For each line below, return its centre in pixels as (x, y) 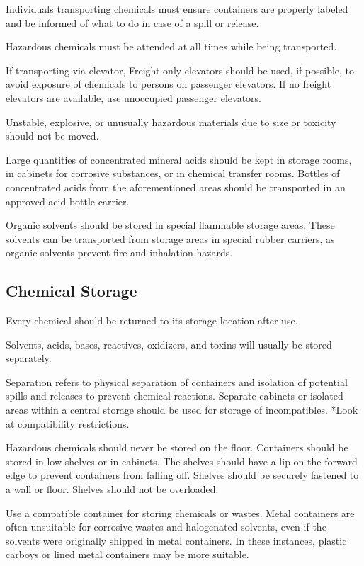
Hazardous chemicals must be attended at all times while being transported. (171, 46)
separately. (29, 358)
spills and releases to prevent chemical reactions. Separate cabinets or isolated (175, 396)
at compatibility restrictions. (68, 423)
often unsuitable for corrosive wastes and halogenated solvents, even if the (166, 527)
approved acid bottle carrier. (68, 201)
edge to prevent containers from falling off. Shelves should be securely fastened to (182, 475)
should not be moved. (52, 136)
